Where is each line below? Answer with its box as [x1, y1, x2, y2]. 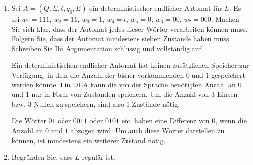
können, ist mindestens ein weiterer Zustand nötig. [11, 135, 166, 145]
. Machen [211, 14, 239, 24]
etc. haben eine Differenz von [121, 115, 210, 126]
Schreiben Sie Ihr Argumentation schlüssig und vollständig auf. [11, 43, 203, 53]
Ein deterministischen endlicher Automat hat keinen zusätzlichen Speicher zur [11, 60, 249, 70]
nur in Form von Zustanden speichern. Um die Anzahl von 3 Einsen [31, 89, 238, 99]
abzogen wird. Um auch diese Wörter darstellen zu [70, 125, 225, 135]
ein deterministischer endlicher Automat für [89, 3, 222, 13]
